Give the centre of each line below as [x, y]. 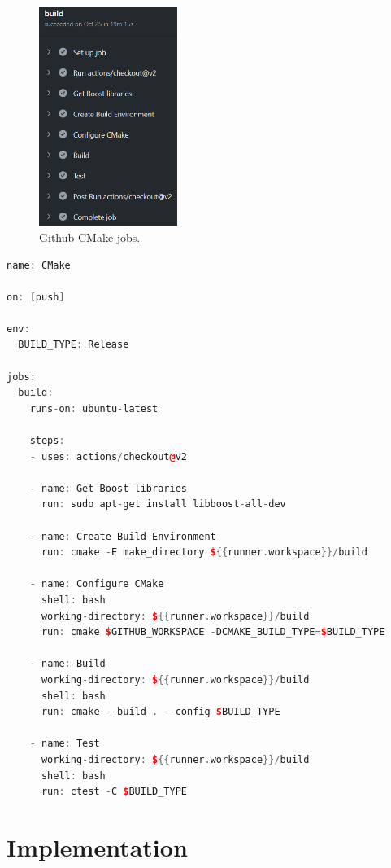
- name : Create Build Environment [123, 536]
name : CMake [39, 265]
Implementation [97, 846]
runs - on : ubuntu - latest [94, 408]
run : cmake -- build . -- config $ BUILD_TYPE [161, 712]
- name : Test [65, 744]
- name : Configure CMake [97, 584]
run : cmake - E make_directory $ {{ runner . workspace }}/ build [204, 552]
